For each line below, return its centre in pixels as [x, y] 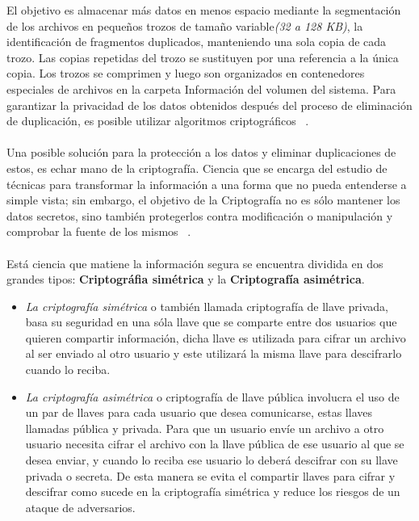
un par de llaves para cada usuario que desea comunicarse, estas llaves [199, 412]
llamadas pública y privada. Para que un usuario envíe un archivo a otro [205, 428]
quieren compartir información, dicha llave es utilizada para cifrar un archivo [216, 337]
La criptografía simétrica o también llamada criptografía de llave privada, [207, 306]
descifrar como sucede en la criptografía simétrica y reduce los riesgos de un [213, 492]
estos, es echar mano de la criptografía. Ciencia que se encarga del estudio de [197, 168]
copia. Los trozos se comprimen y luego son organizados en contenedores [186, 73]
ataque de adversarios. [80, 507]
